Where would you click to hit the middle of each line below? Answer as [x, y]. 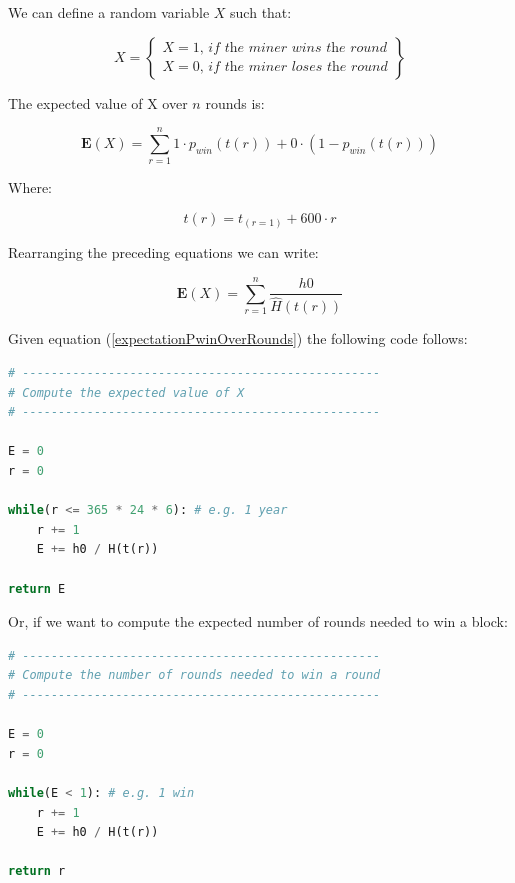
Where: [30, 187]
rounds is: [235, 102]
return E [37, 588]
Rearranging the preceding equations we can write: [163, 252]
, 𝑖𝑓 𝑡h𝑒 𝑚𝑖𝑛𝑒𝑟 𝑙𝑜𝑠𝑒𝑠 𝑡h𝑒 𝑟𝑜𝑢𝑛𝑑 [293, 67]
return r [37, 871]
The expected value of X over [98, 102]
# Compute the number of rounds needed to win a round [194, 675]
